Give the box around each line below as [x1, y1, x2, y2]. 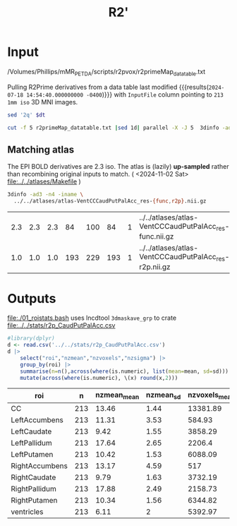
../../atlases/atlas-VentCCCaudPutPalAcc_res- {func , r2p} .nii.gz [13, 198, 207, 205]
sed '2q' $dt [7, 111, 46, 119]
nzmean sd [145, 390, 181, 401]
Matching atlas [7, 143, 75, 155]
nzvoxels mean [188, 390, 235, 401]
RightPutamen [11, 495, 58, 505]
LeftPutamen [11, 449, 54, 459]
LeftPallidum [11, 438, 53, 448]
